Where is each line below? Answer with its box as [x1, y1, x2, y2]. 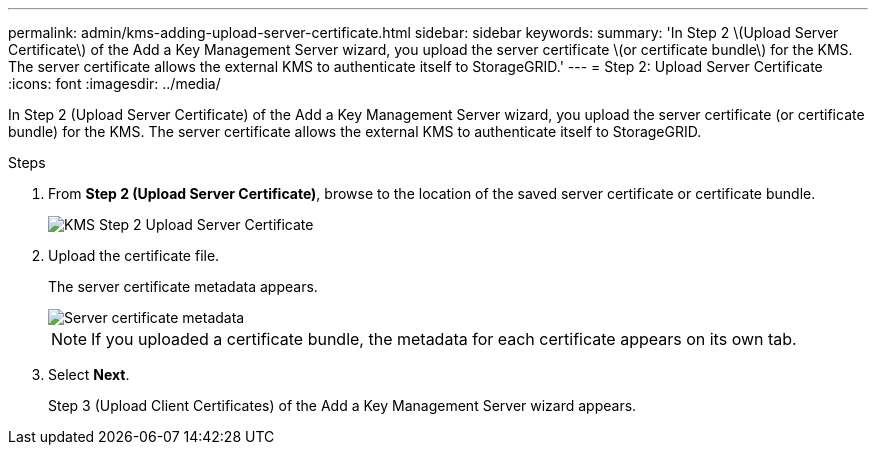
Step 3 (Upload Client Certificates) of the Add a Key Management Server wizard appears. [48, 397, 637, 414]
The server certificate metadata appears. [48, 278, 318, 295]
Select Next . [48, 366, 130, 383]
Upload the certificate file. [48, 247, 220, 264]
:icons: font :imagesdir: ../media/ [8, 75, 221, 92]
